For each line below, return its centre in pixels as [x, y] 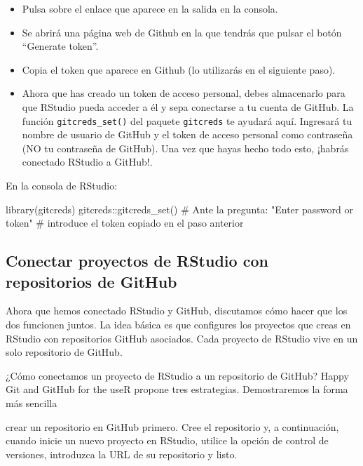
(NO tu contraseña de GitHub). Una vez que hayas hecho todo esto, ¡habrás [185, 148]
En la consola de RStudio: [62, 185]
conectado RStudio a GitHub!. [87, 162]
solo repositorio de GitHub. [64, 352]
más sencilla [32, 402]
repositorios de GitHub [91, 281]
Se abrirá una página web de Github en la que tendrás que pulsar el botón [182, 32]
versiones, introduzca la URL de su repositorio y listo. [122, 454]
